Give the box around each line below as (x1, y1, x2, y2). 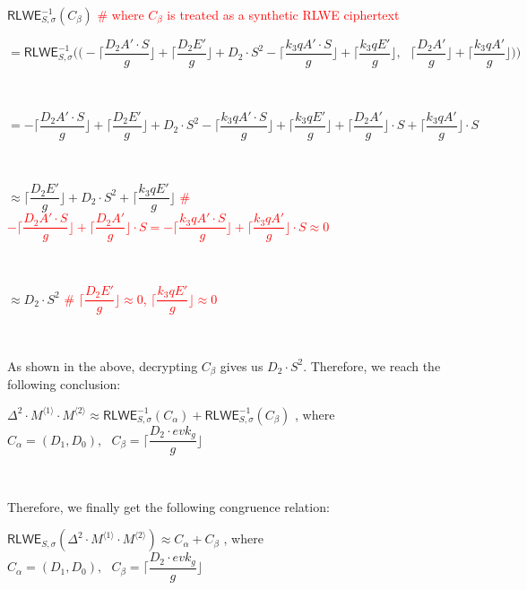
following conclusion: (7, 375, 121, 394)
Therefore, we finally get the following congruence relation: (7, 497, 330, 516)
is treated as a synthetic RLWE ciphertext (167, 5, 400, 23)
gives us (220, 356, 263, 375)
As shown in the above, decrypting (7, 356, 198, 375)
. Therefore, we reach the (303, 356, 441, 375)
